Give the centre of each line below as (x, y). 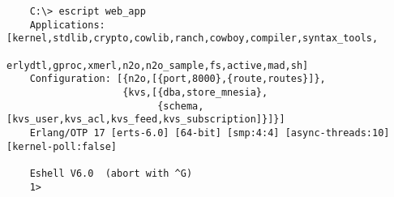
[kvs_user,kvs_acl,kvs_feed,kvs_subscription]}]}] (146, 120)
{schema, (181, 106)
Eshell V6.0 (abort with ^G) (111, 173)
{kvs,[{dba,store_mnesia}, (195, 92)
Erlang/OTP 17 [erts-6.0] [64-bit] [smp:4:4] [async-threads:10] (210, 133)
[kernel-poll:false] (62, 146)
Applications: (67, 25)
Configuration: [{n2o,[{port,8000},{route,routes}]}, (178, 79)
